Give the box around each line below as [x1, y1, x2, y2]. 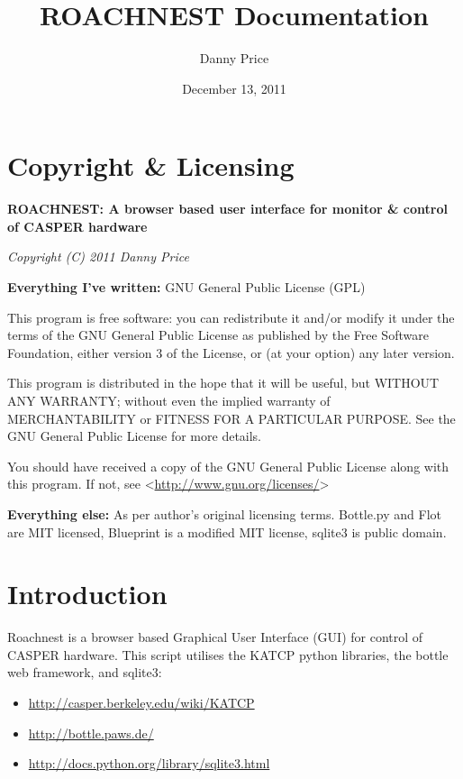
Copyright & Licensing [7, 147, 295, 184]
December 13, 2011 [182, 78, 286, 97]
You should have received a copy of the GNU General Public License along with [7, 456, 449, 475]
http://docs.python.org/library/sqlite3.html [28, 754, 270, 773]
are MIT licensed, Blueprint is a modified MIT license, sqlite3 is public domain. [7, 522, 447, 541]
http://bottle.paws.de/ [28, 723, 154, 742]
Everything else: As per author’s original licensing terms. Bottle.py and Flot [7, 504, 441, 523]
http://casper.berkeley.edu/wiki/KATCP [28, 693, 255, 712]
